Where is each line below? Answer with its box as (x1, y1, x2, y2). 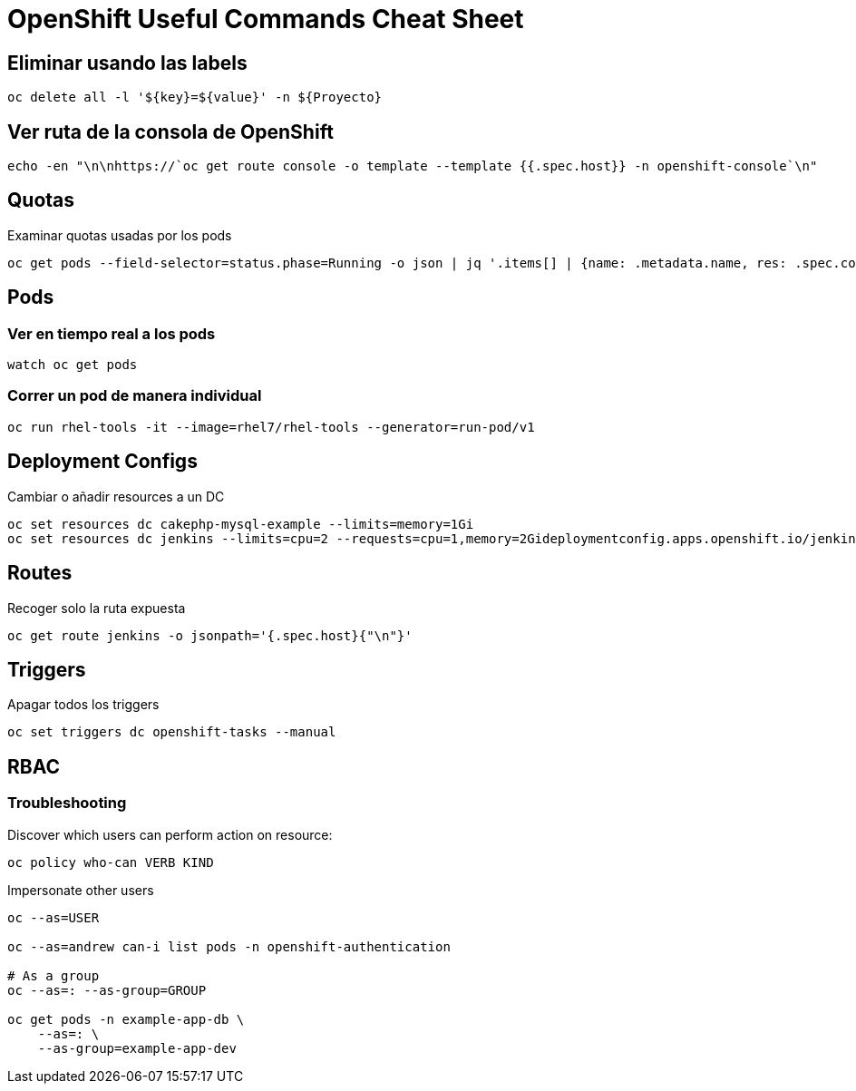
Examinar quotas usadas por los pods (7, 227, 232, 243)
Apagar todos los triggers (7, 696, 160, 713)
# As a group (7, 968, 100, 983)
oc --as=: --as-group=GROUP (7, 982, 207, 998)
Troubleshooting (7, 794, 127, 813)
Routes (7, 561, 73, 585)
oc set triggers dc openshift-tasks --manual (7, 725, 336, 740)
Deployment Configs (7, 450, 198, 473)
